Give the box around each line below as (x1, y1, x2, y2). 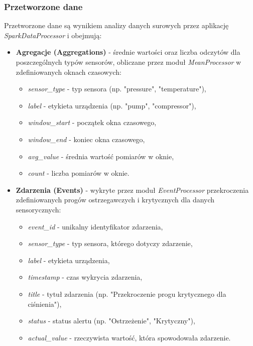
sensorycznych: (16, 204, 61, 214)
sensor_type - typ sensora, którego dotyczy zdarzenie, (28, 238, 193, 249)
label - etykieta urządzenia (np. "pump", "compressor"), (28, 100, 196, 110)
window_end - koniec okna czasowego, (28, 134, 145, 144)
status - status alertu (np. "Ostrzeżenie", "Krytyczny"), (28, 315, 195, 326)
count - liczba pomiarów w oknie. (28, 168, 130, 178)
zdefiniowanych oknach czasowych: (16, 66, 121, 77)
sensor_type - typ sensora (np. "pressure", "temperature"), (28, 83, 206, 94)
